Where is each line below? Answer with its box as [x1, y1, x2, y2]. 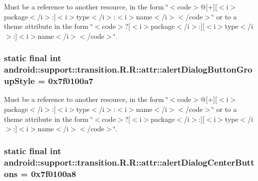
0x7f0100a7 [48, 75, 93, 87]
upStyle [4, 75, 35, 87]
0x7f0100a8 [31, 167, 77, 180]
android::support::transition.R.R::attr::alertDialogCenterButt [4, 156, 255, 168]
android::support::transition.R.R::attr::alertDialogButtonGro [4, 63, 253, 76]
